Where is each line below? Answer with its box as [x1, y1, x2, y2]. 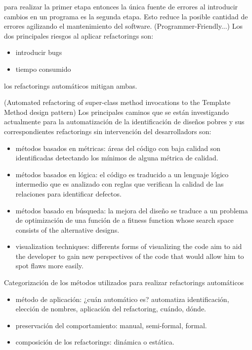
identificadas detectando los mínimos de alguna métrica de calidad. [15, 152, 218, 163]
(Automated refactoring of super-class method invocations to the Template [4, 97, 231, 107]
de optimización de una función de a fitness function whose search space [15, 215, 234, 225]
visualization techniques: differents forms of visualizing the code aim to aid [15, 241, 242, 251]
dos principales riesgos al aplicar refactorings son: [4, 30, 154, 41]
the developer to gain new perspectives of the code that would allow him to [15, 250, 244, 261]
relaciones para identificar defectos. [15, 188, 122, 199]
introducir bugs [15, 47, 62, 57]
